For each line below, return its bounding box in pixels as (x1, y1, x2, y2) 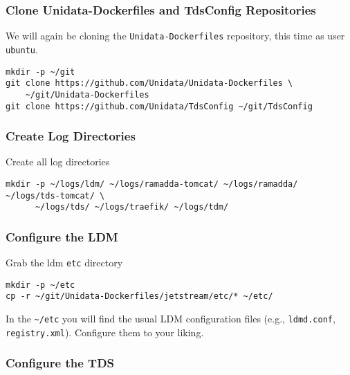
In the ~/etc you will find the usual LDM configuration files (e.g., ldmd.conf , (6, 311, 335, 326)
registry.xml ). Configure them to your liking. (6, 324, 204, 339)
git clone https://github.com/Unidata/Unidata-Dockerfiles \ (6, 78, 293, 89)
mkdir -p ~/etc (6, 280, 75, 290)
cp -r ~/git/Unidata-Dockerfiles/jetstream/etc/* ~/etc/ (6, 291, 273, 302)
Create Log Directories (6, 127, 136, 145)
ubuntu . (6, 42, 38, 56)
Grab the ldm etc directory (6, 255, 123, 270)
